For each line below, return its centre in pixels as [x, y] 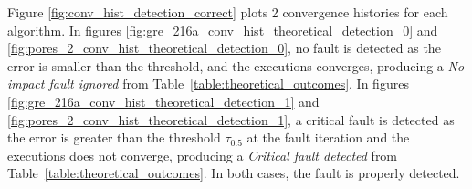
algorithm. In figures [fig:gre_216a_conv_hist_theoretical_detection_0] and [223, 30]
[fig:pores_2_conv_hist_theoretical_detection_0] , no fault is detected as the [224, 48]
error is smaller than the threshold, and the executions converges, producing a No [236, 65]
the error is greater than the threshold [114, 137]
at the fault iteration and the [328, 137]
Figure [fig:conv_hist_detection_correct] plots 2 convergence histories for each [228, 12]
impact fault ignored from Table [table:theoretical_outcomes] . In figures [208, 84]
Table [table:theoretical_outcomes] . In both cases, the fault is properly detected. [234, 173]
